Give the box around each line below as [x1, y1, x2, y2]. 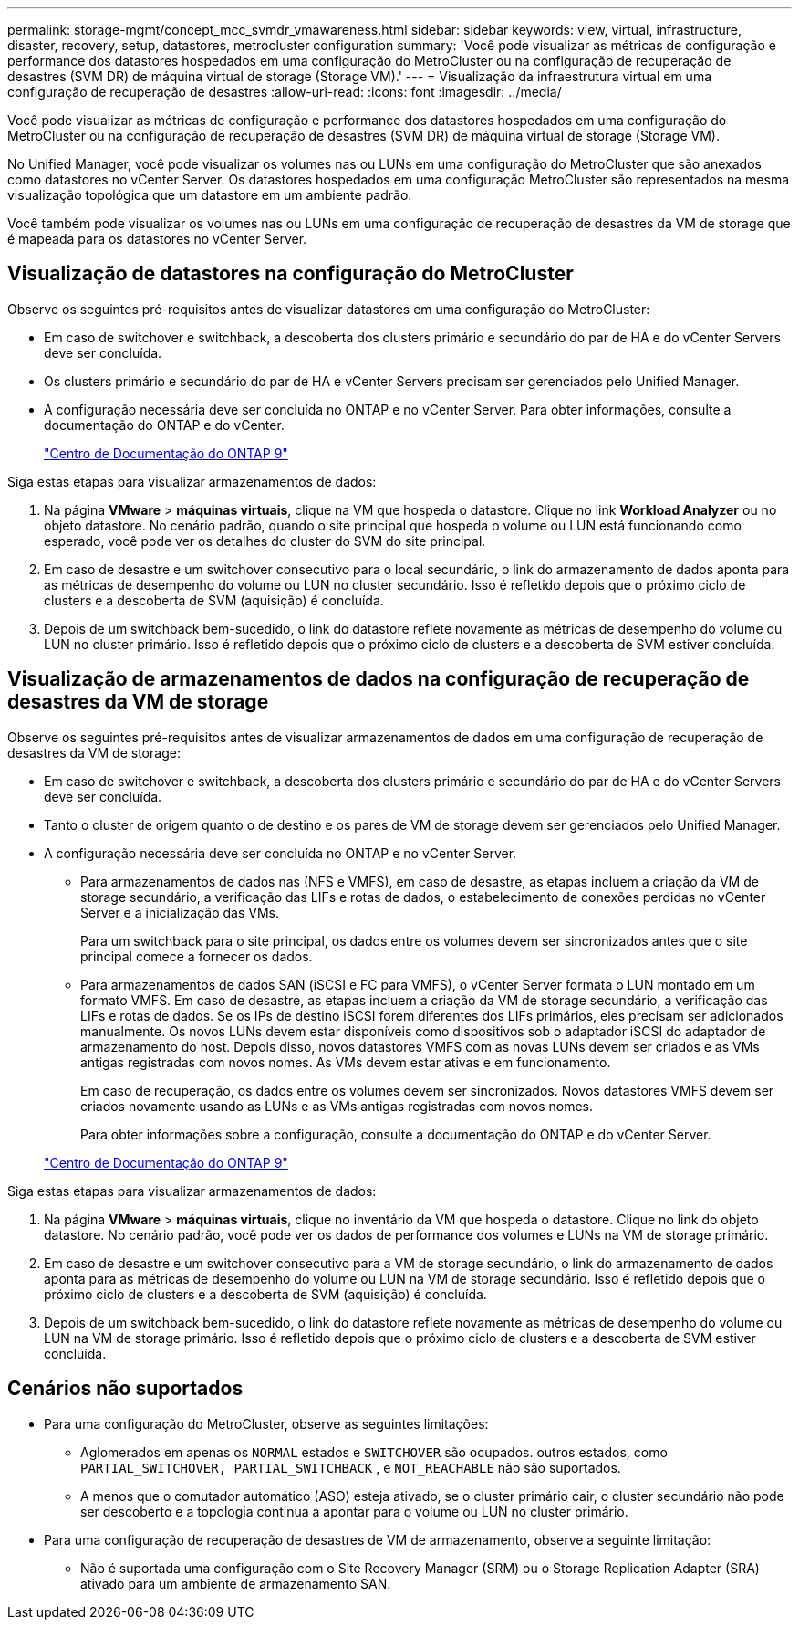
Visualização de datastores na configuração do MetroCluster [7, 262, 574, 286]
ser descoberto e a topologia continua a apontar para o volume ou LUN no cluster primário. [80, 1503, 628, 1519]
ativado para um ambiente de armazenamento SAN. [80, 1575, 391, 1591]
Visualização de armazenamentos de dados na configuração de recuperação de [7, 667, 750, 691]
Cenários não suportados [7, 1377, 244, 1401]
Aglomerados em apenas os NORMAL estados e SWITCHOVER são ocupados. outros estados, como [80, 1443, 668, 1460]
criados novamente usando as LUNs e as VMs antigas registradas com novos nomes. [80, 1097, 594, 1114]
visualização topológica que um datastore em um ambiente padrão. [7, 187, 412, 203]
